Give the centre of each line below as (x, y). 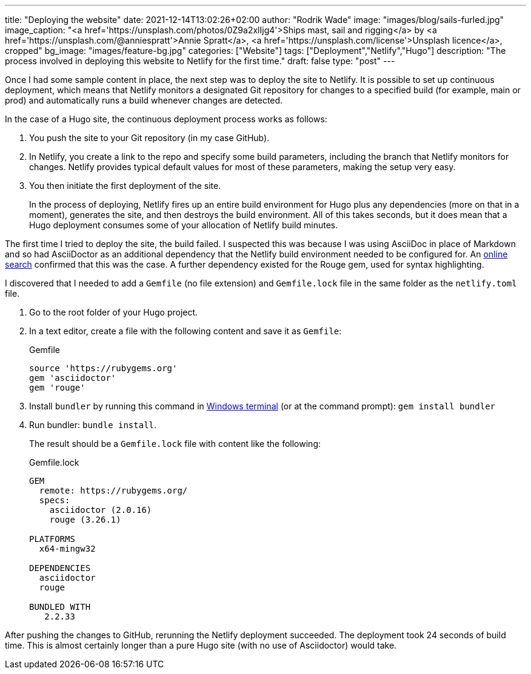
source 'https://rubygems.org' (103, 368)
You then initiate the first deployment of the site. (125, 186)
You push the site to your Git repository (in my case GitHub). (149, 138)
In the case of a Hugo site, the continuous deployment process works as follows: (166, 119)
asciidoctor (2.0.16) (101, 510)
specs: (55, 500)
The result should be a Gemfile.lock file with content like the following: (175, 444)
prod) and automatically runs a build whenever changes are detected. (144, 100)
